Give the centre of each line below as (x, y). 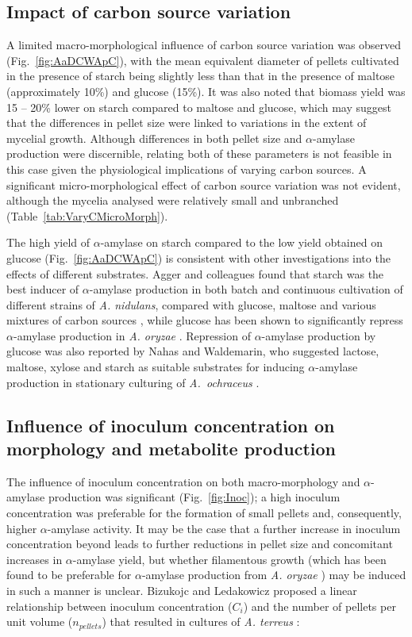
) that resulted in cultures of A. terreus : (201, 622)
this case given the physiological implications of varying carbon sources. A (187, 169)
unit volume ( (40, 622)
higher (22, 528)
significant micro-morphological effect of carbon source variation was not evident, (204, 184)
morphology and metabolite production (171, 449)
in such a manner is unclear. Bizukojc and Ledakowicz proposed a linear (182, 591)
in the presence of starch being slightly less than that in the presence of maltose (201, 76)
